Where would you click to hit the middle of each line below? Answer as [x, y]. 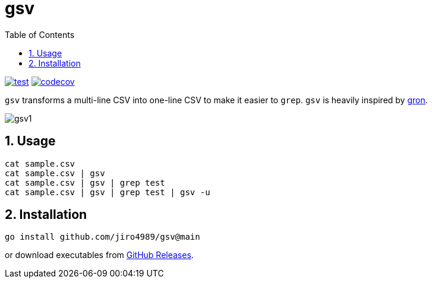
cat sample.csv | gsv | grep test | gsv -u [108, 192]
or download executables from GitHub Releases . [99, 255]
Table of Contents [40, 34]
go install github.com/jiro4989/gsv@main [103, 237]
